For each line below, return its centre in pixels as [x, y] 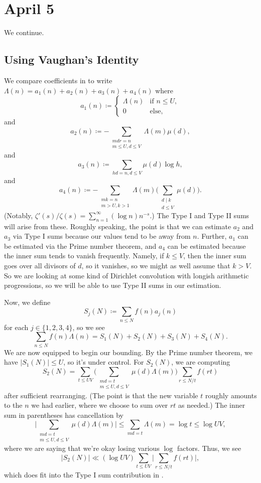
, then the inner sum [215, 256]
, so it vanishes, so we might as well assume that [156, 265]
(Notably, [19, 215]
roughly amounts [231, 395]
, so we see [89, 327]
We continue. [24, 32]
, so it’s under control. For [104, 362]
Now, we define [27, 302]
